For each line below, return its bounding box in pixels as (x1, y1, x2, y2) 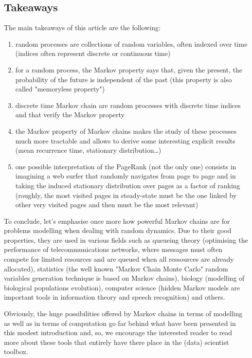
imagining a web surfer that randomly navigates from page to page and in (15, 171, 236, 181)
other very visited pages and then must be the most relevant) (15, 199, 198, 210)
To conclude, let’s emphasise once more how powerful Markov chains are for (4, 215, 230, 226)
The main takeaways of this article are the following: (4, 22, 161, 33)
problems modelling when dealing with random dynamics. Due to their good (4, 225, 232, 235)
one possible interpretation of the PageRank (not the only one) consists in (15, 161, 236, 171)
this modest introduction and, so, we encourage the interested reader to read (4, 327, 233, 338)
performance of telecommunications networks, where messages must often (4, 244, 222, 254)
